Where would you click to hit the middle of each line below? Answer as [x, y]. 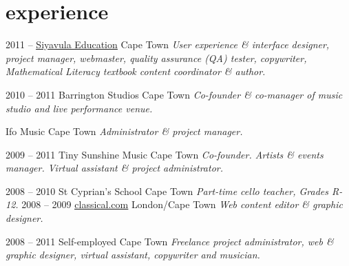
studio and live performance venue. [79, 108]
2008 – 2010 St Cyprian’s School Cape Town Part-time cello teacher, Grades [167, 191]
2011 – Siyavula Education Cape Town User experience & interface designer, [168, 44]
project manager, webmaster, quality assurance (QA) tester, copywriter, [156, 58]
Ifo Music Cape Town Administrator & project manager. [124, 131]
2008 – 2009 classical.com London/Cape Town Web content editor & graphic [182, 204]
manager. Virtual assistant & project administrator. [115, 168]
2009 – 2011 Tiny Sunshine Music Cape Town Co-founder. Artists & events [165, 154]
